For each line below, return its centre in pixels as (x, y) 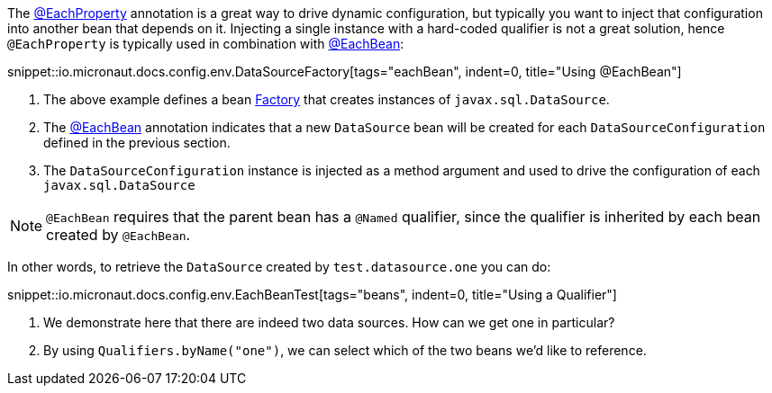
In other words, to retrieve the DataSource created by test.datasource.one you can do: (279, 267)
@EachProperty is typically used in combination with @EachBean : (206, 44)
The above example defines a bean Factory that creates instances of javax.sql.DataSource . (327, 99)
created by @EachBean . (118, 235)
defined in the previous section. (137, 143)
